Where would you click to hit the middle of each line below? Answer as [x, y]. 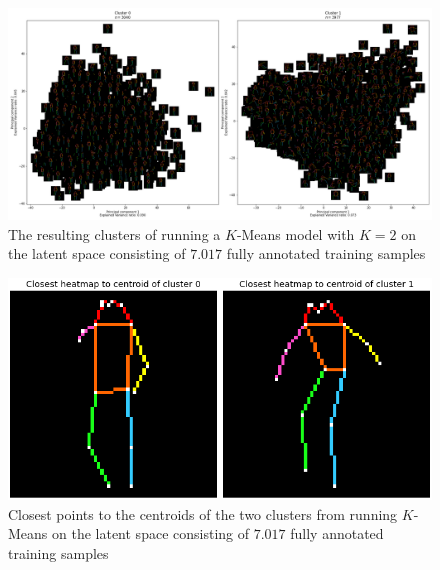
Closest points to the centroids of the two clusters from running [203, 513]
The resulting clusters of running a [114, 233]
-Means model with [295, 233]
